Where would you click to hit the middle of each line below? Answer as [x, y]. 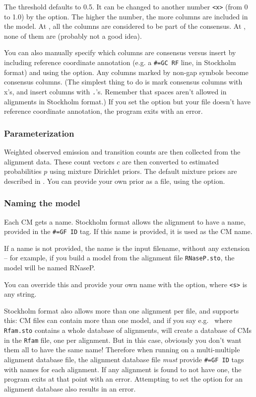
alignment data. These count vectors [59, 161]
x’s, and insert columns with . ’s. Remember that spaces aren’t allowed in [115, 91]
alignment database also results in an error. [70, 388]
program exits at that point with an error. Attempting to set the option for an [124, 379]
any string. [20, 294]
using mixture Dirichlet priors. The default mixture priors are [143, 171]
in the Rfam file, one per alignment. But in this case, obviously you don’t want [123, 340]
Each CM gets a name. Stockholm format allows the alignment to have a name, [125, 221]
